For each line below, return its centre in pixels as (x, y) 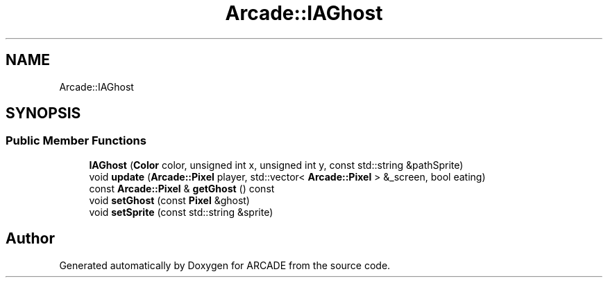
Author (30, 239)
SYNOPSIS (43, 113)
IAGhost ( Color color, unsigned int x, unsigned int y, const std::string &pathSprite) (276, 165)
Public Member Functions (76, 141)
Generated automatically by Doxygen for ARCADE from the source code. (225, 265)
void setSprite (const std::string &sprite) (181, 212)
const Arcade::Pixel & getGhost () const (182, 188)
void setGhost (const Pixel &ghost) (169, 200)
